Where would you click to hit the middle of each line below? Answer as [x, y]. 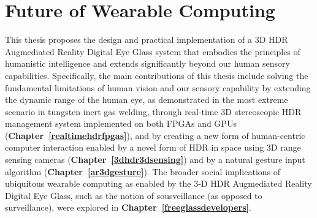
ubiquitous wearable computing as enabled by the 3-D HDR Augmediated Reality [158, 183]
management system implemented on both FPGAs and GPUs [121, 123]
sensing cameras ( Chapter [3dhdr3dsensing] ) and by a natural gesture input [155, 160]
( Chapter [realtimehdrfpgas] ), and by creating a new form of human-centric [155, 135]
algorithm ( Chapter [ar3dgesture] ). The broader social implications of [143, 171]
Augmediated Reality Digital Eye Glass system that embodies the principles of [153, 51]
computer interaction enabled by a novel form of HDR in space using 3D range [153, 147]
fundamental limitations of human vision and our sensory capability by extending [158, 87]
